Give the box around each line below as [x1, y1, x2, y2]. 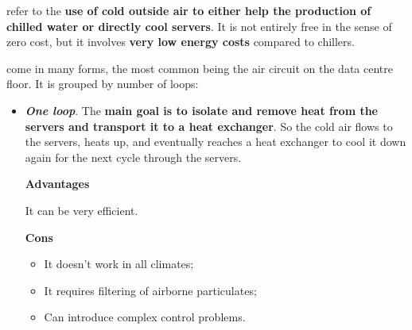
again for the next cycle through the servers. [25, 148, 242, 165]
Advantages [25, 175, 90, 192]
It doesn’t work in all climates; [44, 255, 194, 272]
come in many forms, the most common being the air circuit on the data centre [6, 59, 393, 76]
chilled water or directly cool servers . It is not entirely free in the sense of [6, 17, 392, 34]
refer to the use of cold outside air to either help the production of [6, 2, 371, 18]
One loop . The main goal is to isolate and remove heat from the [25, 102, 378, 118]
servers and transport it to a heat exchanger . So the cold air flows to [25, 117, 393, 134]
